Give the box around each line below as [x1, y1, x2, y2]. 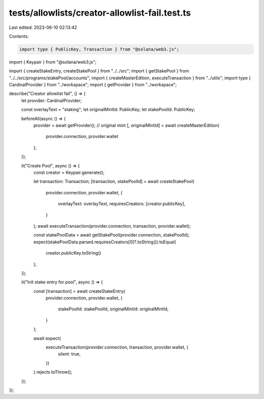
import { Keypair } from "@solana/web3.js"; [9, 59, 97, 65]
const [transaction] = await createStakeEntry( [33, 288, 126, 294]
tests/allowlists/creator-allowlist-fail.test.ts [9, 7, 191, 18]
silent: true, [58, 351, 81, 357]
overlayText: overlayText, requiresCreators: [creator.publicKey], [58, 201, 186, 207]
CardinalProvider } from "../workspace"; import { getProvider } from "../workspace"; [9, 82, 177, 88]
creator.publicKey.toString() [45, 250, 101, 256]
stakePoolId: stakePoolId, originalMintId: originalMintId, [58, 306, 169, 312]
